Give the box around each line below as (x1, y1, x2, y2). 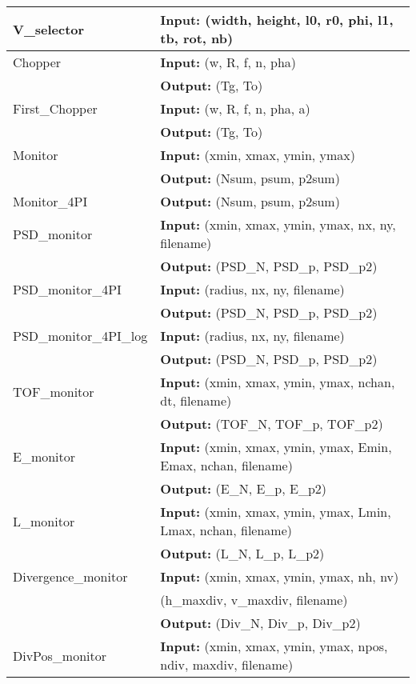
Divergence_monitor (13, 567, 128, 586)
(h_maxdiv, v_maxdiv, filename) (160, 590, 348, 609)
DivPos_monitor (13, 646, 107, 665)
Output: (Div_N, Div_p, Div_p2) (160, 614, 361, 632)
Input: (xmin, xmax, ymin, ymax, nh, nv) (160, 567, 399, 586)
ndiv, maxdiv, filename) (160, 655, 294, 674)
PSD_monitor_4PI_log (13, 326, 148, 345)
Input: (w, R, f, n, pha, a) (160, 99, 310, 118)
